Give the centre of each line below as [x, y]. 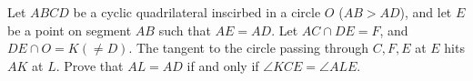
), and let [426, 12]
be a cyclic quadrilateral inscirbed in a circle [197, 12]
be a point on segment [70, 30]
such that [185, 30]
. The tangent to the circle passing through [248, 48]
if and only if [223, 65]
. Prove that [90, 65]
